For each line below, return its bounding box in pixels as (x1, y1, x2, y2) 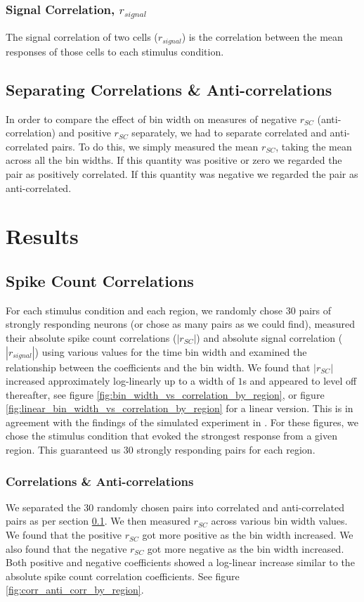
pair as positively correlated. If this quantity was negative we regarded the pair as (6, 166, 358, 181)
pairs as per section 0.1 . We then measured (6, 513, 190, 528)
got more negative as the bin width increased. (147, 541, 344, 556)
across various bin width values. (211, 513, 348, 528)
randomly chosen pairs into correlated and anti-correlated (96, 499, 344, 514)
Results (6, 222, 79, 250)
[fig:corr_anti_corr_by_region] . (6, 582, 144, 597)
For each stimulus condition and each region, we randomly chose (6, 302, 283, 317)
